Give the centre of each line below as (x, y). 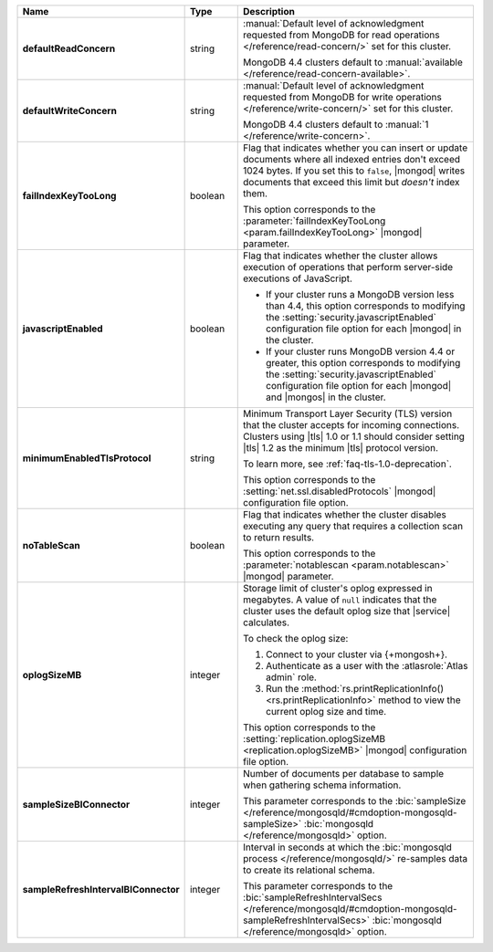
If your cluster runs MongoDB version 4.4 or (361, 351)
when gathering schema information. (322, 785)
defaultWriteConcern (70, 111)
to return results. (279, 537)
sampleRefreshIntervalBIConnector (101, 889)
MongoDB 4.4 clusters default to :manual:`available (353, 62)
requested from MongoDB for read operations (341, 35)
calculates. (267, 622)
